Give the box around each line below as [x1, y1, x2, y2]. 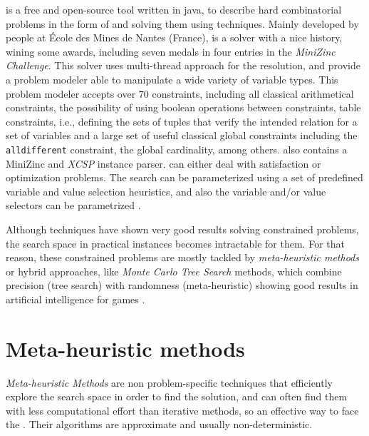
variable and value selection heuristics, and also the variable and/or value [6, 183, 326, 198]
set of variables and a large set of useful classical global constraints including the [6, 128, 358, 143]
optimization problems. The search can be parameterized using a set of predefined [6, 170, 363, 185]
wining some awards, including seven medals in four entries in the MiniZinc [6, 44, 336, 59]
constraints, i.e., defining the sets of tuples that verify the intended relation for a [6, 113, 358, 128]
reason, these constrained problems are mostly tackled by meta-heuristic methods [6, 250, 359, 265]
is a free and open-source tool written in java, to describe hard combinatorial [6, 2, 342, 16]
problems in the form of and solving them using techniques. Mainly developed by [6, 16, 359, 31]
